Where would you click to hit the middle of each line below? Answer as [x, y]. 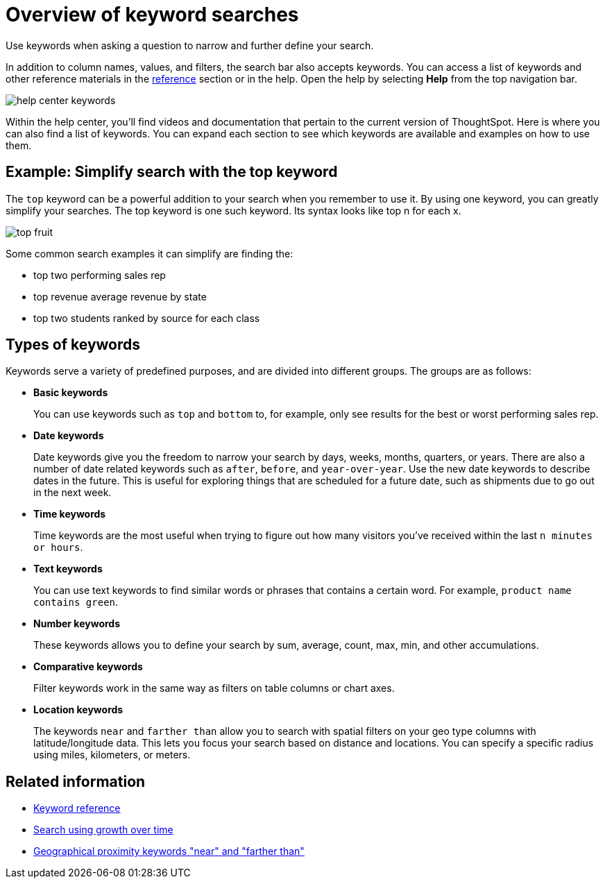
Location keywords [78, 710]
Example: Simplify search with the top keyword [172, 172]
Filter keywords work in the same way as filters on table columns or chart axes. [214, 688]
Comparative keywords [88, 667]
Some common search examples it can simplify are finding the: [150, 253]
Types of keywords [73, 345]
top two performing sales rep [100, 275]
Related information [76, 781]
